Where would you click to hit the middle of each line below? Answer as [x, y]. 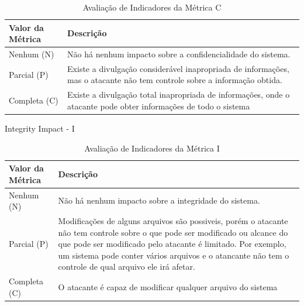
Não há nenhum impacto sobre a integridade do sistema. [159, 200]
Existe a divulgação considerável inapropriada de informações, [178, 68]
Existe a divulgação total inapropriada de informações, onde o [179, 94]
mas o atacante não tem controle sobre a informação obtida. [175, 80]
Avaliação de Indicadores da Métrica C [152, 7]
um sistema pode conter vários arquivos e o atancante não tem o [174, 255]
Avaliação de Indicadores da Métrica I [152, 148]
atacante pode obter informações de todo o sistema [159, 106]
